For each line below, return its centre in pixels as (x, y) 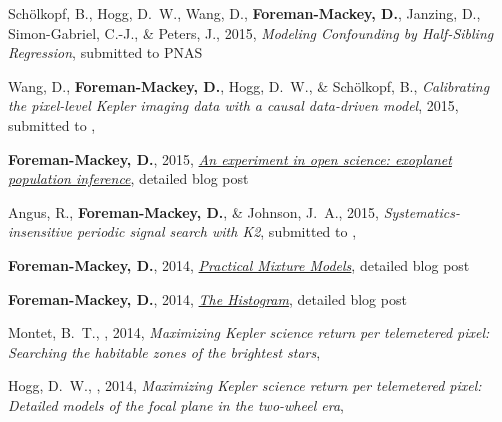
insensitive (40, 231)
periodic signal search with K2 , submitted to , (217, 231)
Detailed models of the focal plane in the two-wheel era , (176, 404)
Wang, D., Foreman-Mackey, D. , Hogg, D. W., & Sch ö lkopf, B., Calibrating (249, 85)
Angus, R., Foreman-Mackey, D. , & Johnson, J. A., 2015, (193, 211)
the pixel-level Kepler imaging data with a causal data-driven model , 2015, (233, 105)
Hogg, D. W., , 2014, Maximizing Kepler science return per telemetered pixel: (245, 385)
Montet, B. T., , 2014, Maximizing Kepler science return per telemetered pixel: (249, 332)
